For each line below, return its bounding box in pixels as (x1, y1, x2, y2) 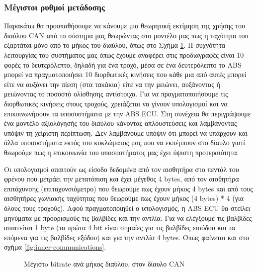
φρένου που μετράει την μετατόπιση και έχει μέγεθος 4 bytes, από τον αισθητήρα (4, 174, 239, 184)
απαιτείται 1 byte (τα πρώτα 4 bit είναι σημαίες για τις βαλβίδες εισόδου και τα (4, 222, 236, 233)
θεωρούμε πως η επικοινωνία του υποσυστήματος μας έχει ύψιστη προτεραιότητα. (4, 147, 239, 157)
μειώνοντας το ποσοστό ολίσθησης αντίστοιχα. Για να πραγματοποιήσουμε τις (4, 89, 228, 99)
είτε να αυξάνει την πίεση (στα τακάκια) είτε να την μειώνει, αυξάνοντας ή (4, 79, 220, 89)
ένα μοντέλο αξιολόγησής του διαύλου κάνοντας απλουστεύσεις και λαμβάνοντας (4, 118, 237, 128)
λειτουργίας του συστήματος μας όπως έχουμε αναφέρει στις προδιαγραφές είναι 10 (4, 50, 244, 60)
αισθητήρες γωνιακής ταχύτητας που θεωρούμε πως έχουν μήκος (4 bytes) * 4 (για (4, 193, 244, 203)
